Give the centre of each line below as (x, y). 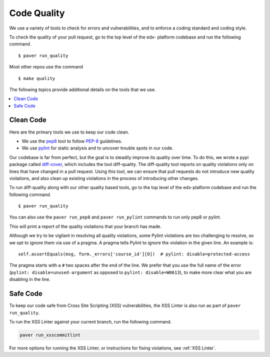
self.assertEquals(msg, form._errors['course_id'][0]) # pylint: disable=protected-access (134, 254)
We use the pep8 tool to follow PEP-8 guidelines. (72, 141)
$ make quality (37, 78)
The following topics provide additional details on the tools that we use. (82, 89)
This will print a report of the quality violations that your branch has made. (85, 226)
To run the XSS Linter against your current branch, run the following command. (90, 321)
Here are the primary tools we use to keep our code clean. (69, 132)
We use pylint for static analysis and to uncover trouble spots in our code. (97, 148)
